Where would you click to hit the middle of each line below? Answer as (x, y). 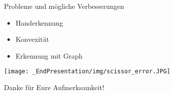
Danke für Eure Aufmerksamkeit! (54, 87)
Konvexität (32, 39)
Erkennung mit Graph (49, 55)
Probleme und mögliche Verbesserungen (64, 6)
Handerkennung (39, 22)
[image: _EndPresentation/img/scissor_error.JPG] (87, 72)
